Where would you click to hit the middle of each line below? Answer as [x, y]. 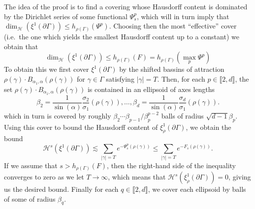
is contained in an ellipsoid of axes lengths [151, 89]
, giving [240, 177]
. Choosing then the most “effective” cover [173, 26]
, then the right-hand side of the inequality [171, 165]
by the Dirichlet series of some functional [66, 16]
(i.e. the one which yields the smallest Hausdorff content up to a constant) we [122, 37]
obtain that [21, 46]
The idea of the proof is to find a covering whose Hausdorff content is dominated [126, 6]
